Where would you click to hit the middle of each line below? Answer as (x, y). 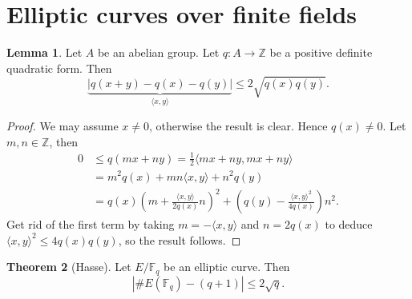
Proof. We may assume (63, 125)
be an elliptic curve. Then (227, 267)
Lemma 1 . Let (44, 52)
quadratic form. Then (59, 68)
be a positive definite (321, 52)
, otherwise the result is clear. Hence (238, 125)
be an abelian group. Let (158, 52)
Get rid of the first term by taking (91, 224)
